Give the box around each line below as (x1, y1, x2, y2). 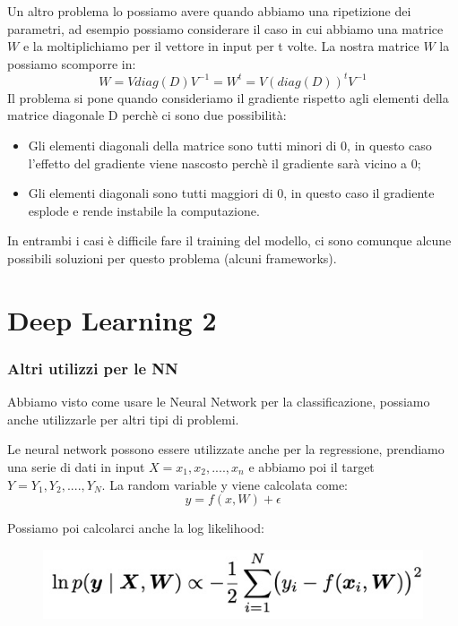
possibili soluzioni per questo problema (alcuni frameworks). (7, 249, 337, 268)
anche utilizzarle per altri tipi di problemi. (7, 409, 239, 428)
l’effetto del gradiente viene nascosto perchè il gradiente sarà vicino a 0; (28, 153, 421, 172)
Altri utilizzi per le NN (7, 356, 178, 379)
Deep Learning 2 (7, 301, 217, 338)
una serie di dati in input (7, 458, 145, 476)
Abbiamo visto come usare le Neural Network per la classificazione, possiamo (7, 392, 430, 411)
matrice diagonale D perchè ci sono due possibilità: (7, 106, 287, 124)
